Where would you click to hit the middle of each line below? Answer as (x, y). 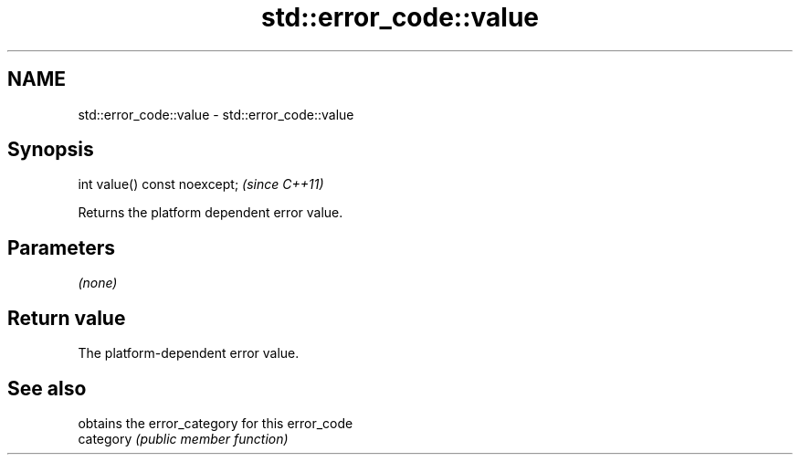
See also (47, 388)
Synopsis (51, 150)
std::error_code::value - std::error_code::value (216, 114)
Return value (67, 318)
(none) (98, 283)
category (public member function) (183, 438)
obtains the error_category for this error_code (216, 423)
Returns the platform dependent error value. (211, 213)
